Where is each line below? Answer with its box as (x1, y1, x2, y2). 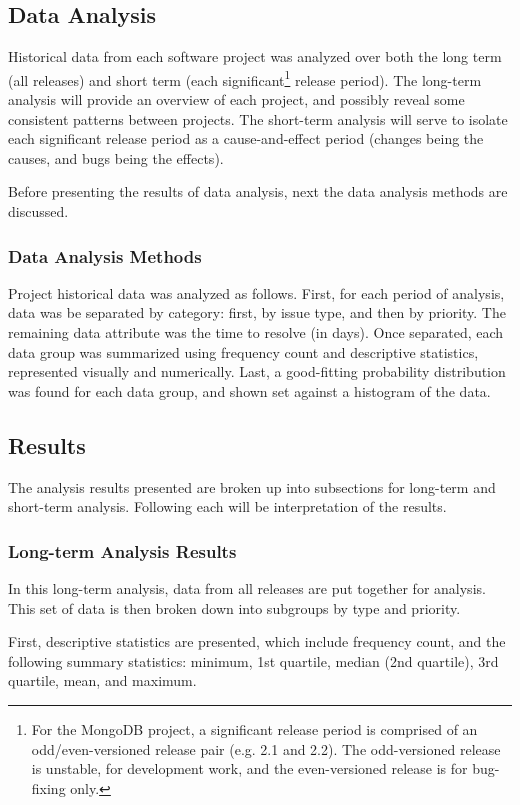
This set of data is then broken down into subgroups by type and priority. (8, 597, 461, 618)
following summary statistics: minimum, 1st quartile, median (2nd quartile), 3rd (8, 650, 499, 671)
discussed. (8, 201, 69, 222)
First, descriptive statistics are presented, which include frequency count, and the (8, 631, 506, 652)
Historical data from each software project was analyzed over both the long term (8, 46, 502, 67)
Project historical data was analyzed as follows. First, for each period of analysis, (8, 282, 505, 303)
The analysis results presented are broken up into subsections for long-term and (8, 476, 496, 497)
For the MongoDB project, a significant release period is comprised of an (31, 718, 478, 739)
